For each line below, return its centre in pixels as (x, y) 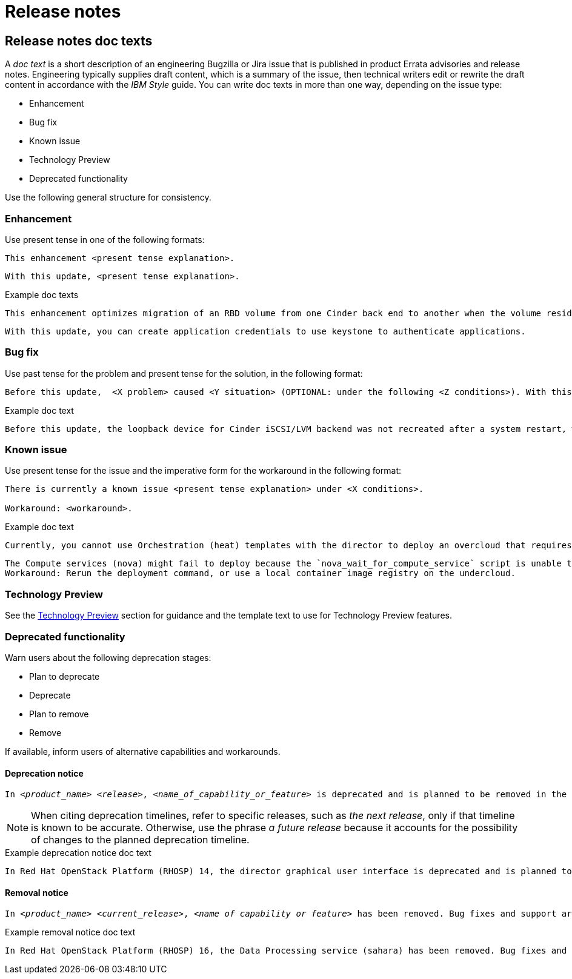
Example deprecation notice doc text (78, 853)
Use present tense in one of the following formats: (105, 239)
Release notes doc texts (79, 41)
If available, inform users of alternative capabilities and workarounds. (143, 751)
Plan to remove (59, 714)
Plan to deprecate (65, 676)
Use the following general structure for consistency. (108, 197)
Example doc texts (42, 294)
